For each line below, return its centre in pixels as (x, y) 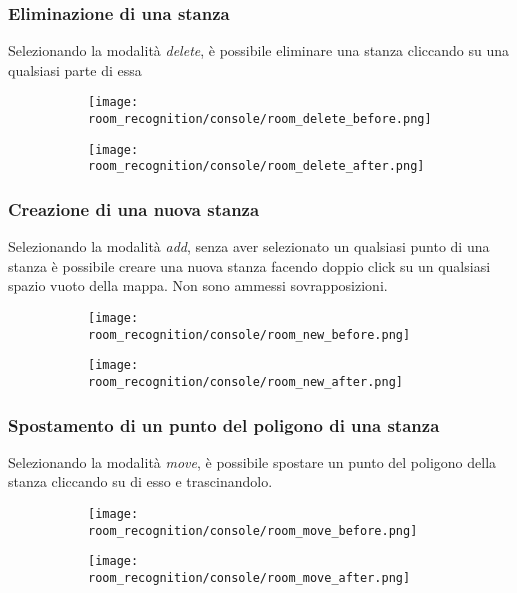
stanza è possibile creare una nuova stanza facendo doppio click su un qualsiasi (249, 265)
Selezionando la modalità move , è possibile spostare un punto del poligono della (252, 461)
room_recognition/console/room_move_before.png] (253, 530)
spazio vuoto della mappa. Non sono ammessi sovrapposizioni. (198, 285)
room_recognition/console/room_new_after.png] (245, 382)
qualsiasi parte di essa (75, 69)
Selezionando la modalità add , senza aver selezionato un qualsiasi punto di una (249, 246)
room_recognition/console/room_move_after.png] (249, 578)
